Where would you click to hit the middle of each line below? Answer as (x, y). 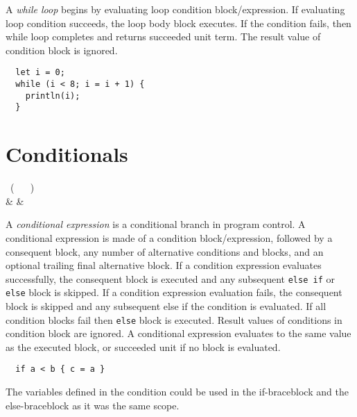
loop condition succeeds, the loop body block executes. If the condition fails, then (178, 23)
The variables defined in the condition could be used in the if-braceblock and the (177, 392)
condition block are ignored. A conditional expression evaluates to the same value (178, 333)
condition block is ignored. (62, 50)
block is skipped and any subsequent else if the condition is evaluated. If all (166, 306)
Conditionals (67, 154)
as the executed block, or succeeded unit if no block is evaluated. (143, 346)
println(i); (53, 96)
